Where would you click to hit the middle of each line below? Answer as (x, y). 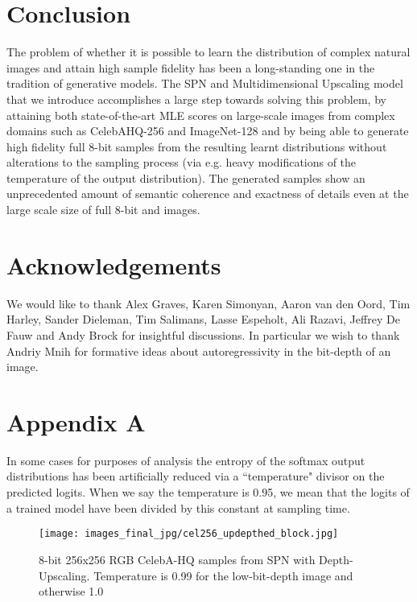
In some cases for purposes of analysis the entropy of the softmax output (186, 460)
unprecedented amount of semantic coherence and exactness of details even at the (208, 194)
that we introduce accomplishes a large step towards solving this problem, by (196, 99)
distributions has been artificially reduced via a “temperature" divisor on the (196, 476)
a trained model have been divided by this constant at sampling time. (178, 507)
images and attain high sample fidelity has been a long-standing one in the (191, 67)
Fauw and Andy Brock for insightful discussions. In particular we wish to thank (203, 334)
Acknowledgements (114, 264)
